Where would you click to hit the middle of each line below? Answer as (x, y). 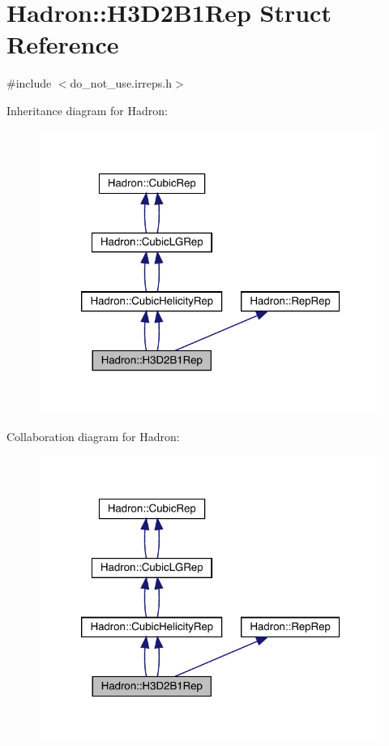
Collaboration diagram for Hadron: (93, 436)
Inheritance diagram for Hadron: (87, 110)
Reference (63, 44)
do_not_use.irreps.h (121, 83)
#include (29, 83)
